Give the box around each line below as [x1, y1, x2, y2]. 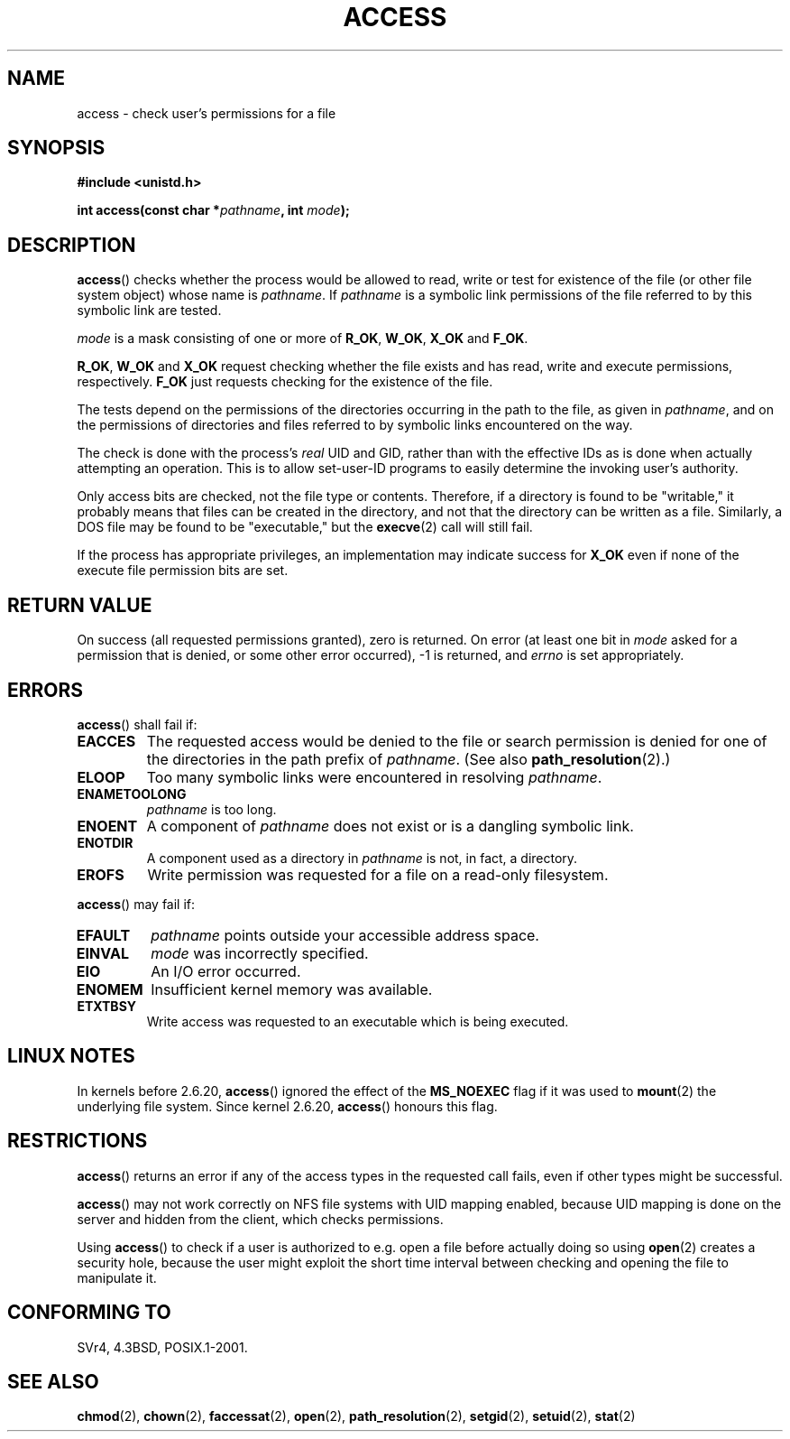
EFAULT [76, 925, 131, 944]
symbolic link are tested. [77, 302, 222, 319]
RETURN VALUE [7, 593, 152, 617]
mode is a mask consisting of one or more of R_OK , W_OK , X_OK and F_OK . [77, 330, 528, 347]
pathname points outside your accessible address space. [151, 925, 539, 944]
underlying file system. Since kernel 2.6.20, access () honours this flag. [77, 1098, 498, 1114]
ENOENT [77, 816, 138, 835]
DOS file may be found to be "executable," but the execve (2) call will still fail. [77, 519, 533, 535]
